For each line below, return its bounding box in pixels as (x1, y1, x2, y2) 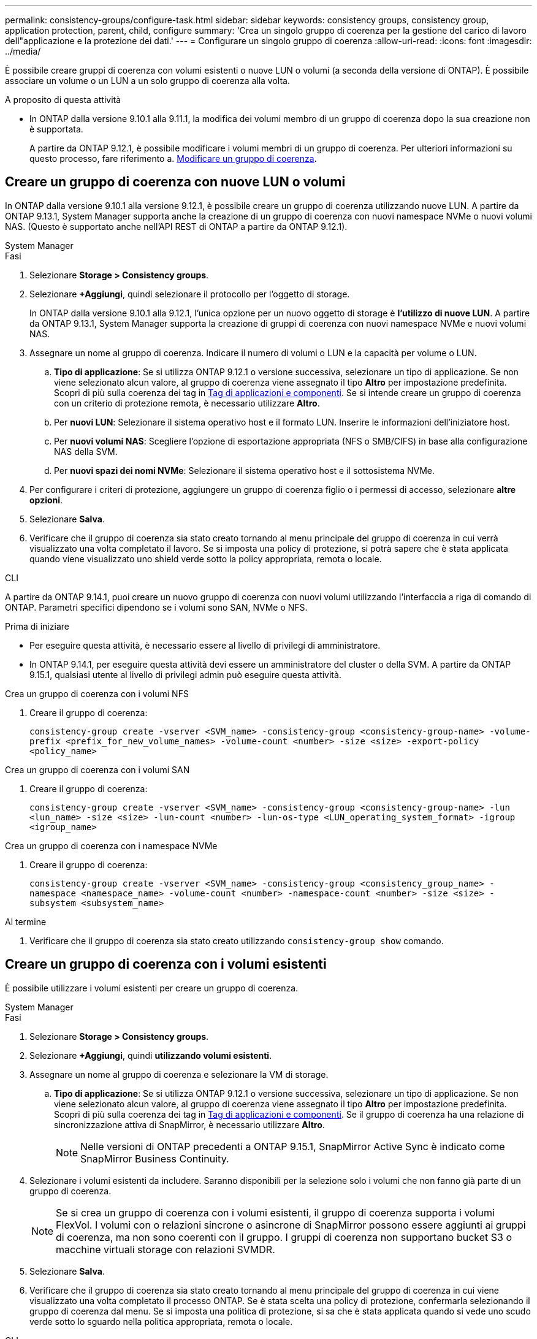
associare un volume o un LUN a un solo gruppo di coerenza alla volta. (5, 75, 291, 86)
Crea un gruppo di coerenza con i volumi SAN (5, 764, 190, 775)
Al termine (5, 916, 47, 927)
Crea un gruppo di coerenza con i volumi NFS (5, 688, 189, 699)
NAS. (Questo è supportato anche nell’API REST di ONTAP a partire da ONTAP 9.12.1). (5, 221, 348, 232)
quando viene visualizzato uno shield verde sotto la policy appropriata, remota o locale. (29, 553, 382, 564)
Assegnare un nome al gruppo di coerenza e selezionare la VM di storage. (29, 1069, 329, 1080)
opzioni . (29, 494, 63, 505)
